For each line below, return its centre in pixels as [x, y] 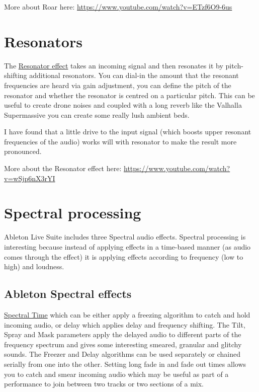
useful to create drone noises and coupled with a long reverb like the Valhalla [123, 105]
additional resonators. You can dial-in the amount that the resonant [134, 75]
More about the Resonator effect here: [63, 168]
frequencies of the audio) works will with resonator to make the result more [120, 141]
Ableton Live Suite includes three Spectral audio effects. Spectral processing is [125, 237]
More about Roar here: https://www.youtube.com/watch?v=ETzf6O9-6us [118, 7]
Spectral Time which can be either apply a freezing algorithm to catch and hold [127, 314]
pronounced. [23, 151]
